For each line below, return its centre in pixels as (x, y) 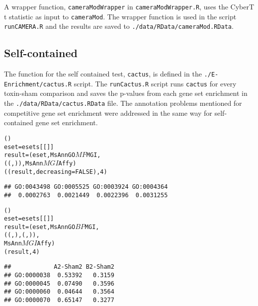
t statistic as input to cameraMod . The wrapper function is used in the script (120, 16)
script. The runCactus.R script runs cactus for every (155, 83)
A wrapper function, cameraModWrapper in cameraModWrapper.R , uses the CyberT (129, 6)
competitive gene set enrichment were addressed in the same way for (108, 113)
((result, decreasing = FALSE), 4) (56, 172)
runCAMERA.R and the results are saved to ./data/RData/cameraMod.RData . (119, 26)
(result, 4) (22, 252)
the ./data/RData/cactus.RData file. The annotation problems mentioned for (123, 103)
